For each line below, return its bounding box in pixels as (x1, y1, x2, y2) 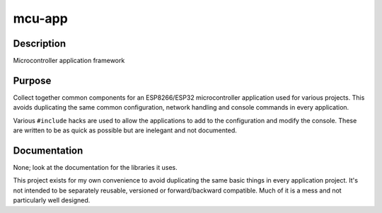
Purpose (13, 74, 52, 86)
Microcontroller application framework (13, 57, 125, 65)
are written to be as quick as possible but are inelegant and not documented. (13, 126, 237, 134)
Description (13, 38, 66, 50)
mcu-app (13, 11, 69, 26)
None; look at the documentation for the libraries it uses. (13, 163, 178, 172)
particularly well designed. (13, 196, 91, 205)
